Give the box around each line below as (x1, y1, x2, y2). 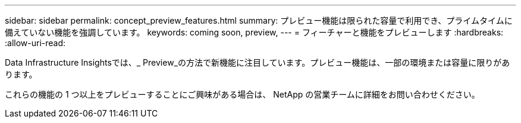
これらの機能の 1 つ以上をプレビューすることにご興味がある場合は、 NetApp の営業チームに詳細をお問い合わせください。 (5, 89, 480, 99)
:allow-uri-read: (5, 38, 66, 48)
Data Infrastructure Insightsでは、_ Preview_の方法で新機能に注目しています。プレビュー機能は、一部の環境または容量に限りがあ (5, 57, 510, 67)
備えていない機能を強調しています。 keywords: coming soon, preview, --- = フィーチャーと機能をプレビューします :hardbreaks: (5, 27, 504, 37)
